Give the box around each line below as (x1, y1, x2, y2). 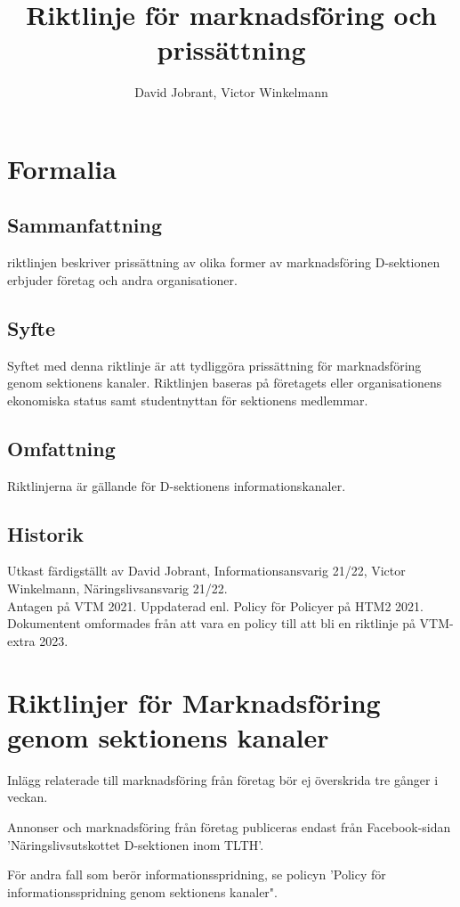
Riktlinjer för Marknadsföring (7, 683, 381, 720)
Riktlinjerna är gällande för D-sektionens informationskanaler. (7, 476, 346, 494)
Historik (7, 519, 84, 547)
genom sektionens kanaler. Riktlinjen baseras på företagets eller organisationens (7, 373, 442, 392)
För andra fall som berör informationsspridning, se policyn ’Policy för (7, 865, 386, 884)
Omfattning (7, 434, 116, 462)
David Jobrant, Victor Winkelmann (134, 83, 328, 102)
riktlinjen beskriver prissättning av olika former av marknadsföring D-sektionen (7, 253, 440, 272)
